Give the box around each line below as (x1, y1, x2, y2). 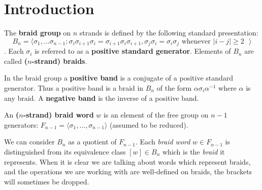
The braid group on (4, 27, 71, 38)
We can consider (4, 136, 55, 147)
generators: (4, 119, 39, 130)
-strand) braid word (23, 109, 94, 120)
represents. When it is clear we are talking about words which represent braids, (4, 156, 251, 167)
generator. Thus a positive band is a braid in (4, 82, 144, 93)
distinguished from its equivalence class (4, 146, 126, 157)
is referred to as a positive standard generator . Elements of (35, 46, 231, 56)
